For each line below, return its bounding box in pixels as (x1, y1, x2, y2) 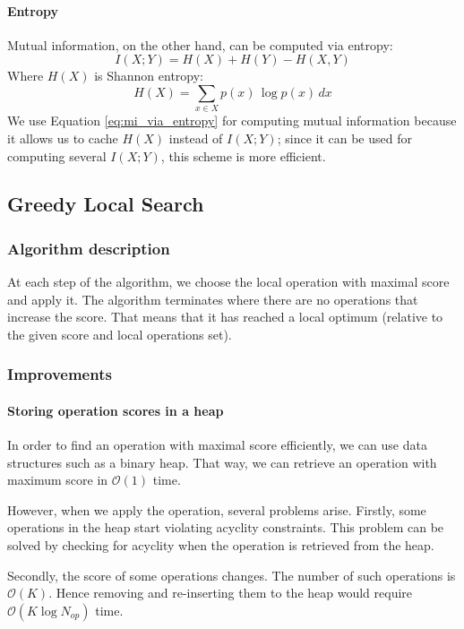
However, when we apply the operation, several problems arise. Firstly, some (7, 500, 426, 519)
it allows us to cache (7, 128, 118, 147)
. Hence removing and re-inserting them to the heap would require (48, 583, 413, 602)
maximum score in (7, 470, 108, 489)
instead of (168, 128, 223, 147)
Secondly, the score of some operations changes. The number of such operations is (7, 565, 456, 584)
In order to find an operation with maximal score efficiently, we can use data (7, 435, 427, 454)
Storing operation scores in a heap (7, 401, 224, 419)
